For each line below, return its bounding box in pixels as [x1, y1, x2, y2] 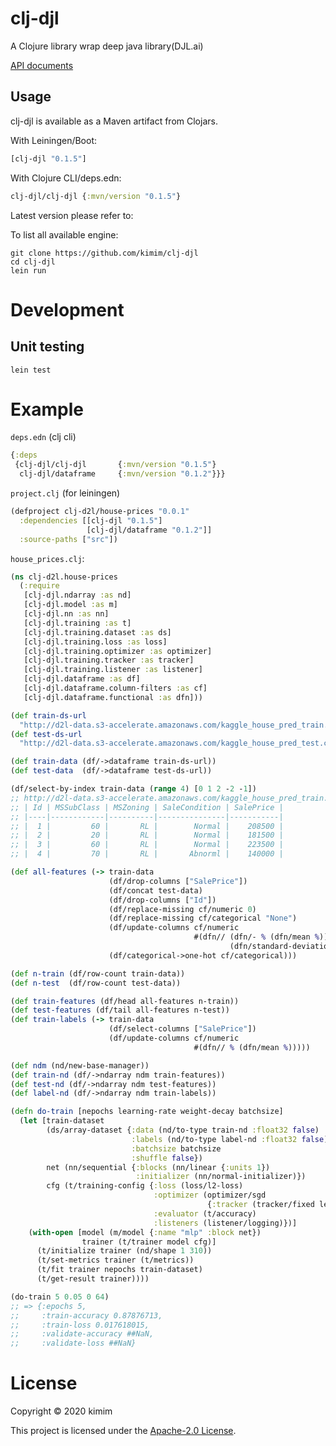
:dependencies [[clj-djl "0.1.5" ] [19, 515, 163, 526]
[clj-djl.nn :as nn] [23, 609, 110, 619]
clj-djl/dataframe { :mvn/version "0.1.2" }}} [19, 469, 226, 479]
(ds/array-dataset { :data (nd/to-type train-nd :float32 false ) [46, 1125, 320, 1136]
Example [10, 398, 84, 421]
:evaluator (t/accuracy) [153, 1208, 257, 1219]
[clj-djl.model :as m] [23, 600, 118, 610]
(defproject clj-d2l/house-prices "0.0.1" [10, 507, 190, 517]
